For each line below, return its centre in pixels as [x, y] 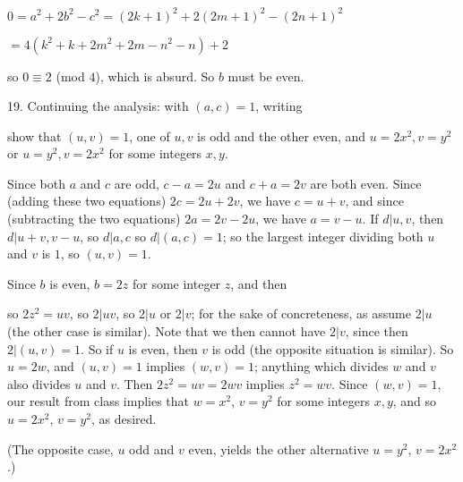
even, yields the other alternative [279, 448]
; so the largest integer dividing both [323, 236]
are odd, [137, 183]
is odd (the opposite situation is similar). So [333, 348]
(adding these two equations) [87, 201]
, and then [259, 283]
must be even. [266, 76]
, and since [374, 201]
